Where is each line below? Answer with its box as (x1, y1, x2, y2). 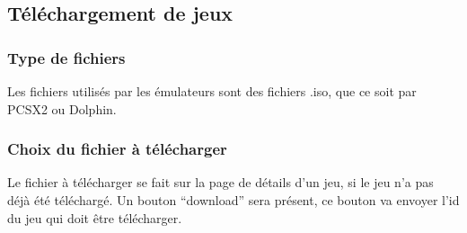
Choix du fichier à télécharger (7, 138, 227, 160)
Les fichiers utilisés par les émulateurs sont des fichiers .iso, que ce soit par (7, 82, 417, 100)
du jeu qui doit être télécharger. (7, 208, 182, 227)
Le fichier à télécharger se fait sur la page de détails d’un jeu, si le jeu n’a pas (7, 173, 434, 192)
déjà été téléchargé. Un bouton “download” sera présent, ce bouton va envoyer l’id (7, 191, 460, 209)
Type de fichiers (7, 46, 126, 68)
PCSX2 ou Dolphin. (7, 99, 117, 118)
